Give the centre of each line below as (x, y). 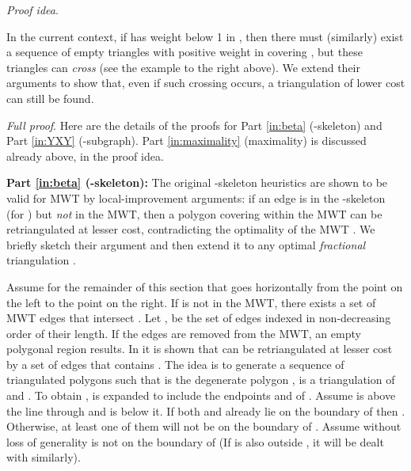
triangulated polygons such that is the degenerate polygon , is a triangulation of (201, 380)
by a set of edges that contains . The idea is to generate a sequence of (175, 364)
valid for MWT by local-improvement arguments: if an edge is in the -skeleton (196, 198)
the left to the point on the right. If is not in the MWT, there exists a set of (191, 302)
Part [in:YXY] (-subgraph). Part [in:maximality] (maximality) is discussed (186, 141)
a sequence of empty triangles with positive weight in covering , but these (185, 52)
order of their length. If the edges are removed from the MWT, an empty (184, 333)
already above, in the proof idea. (85, 156)
